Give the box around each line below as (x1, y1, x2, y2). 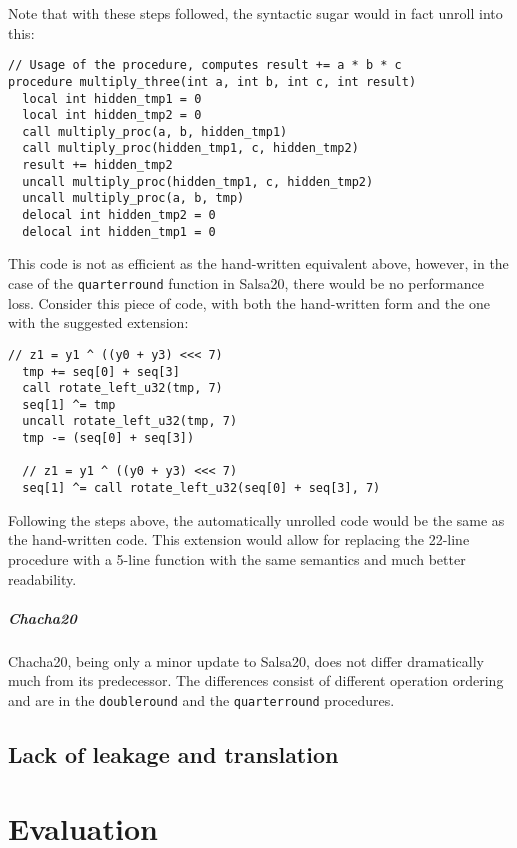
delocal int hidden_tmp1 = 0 (22, 224, 216, 239)
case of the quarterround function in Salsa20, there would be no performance (8, 273, 484, 293)
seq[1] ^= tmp (22, 397, 116, 412)
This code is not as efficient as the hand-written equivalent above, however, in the (8, 253, 509, 274)
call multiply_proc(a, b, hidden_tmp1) (22, 124, 288, 139)
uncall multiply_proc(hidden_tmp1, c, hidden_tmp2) (22, 174, 374, 189)
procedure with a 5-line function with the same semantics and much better (8, 548, 466, 569)
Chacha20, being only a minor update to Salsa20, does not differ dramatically (8, 650, 484, 671)
